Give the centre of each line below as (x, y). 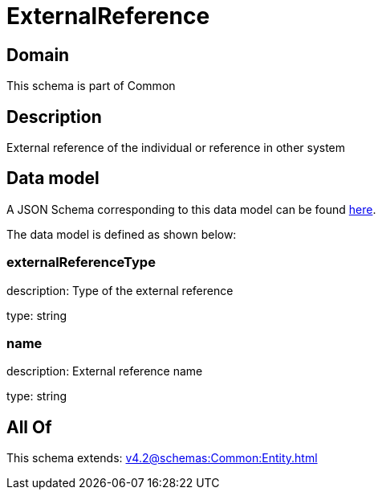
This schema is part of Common (91, 86)
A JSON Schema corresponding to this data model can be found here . (191, 209)
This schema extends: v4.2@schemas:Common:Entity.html (162, 458)
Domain (38, 55)
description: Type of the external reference (120, 290)
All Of (29, 427)
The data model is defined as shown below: (122, 234)
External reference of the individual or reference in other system (176, 148)
